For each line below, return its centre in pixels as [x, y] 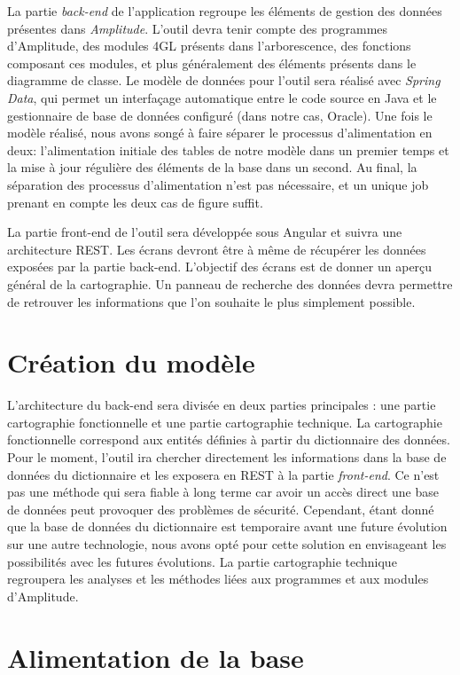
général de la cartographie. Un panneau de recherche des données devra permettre [230, 283]
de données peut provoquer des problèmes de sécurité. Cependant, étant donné [221, 509]
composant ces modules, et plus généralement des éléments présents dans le [212, 63]
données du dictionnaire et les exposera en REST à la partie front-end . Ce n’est [223, 474]
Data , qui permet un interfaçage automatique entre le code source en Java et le [222, 97]
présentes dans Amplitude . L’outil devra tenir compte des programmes [198, 28]
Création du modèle [131, 362]
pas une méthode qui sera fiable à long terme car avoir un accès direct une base [223, 492]
